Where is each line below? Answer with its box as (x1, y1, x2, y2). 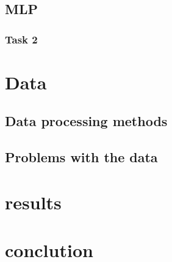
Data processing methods (5, 111, 168, 130)
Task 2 (5, 31, 38, 47)
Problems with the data (5, 148, 158, 167)
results (5, 189, 62, 214)
